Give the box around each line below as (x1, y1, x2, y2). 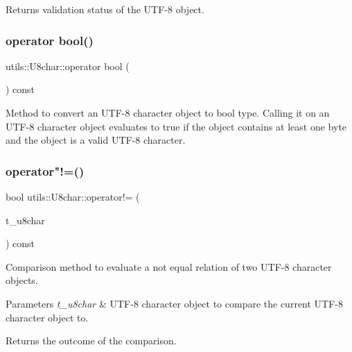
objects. (6, 273, 38, 287)
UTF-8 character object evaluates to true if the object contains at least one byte (6, 119, 347, 133)
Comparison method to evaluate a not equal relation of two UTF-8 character (6, 259, 332, 274)
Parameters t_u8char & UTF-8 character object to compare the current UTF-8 (6, 296, 344, 310)
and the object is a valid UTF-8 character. (6, 133, 186, 147)
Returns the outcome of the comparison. (6, 333, 177, 348)
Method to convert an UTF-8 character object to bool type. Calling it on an (6, 106, 330, 119)
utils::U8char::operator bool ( (6, 58, 130, 73)
